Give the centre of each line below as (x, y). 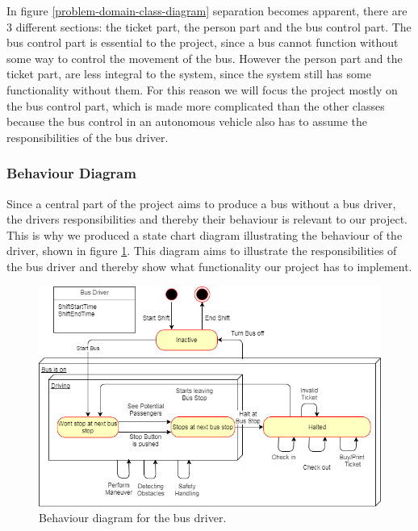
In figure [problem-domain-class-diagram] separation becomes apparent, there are (207, 10)
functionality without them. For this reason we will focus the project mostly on (202, 89)
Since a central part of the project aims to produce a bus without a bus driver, (201, 203)
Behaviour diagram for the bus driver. (133, 518)
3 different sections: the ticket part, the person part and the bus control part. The (209, 26)
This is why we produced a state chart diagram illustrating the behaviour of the (205, 234)
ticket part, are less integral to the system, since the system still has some (189, 74)
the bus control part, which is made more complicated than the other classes (196, 105)
